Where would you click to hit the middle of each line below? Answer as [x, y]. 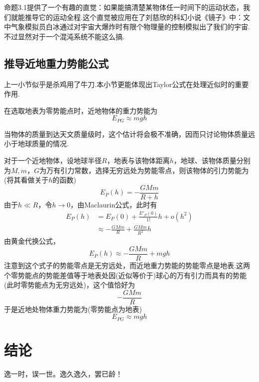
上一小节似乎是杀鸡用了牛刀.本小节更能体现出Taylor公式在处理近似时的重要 [127, 84]
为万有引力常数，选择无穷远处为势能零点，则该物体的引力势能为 [144, 170]
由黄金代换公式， [32, 241]
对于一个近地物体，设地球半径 [53, 160]
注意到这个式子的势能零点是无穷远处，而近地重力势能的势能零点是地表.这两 [127, 265]
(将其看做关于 [26, 180]
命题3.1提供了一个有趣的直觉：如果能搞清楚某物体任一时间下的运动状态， [124, 7]
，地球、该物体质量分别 [212, 160]
